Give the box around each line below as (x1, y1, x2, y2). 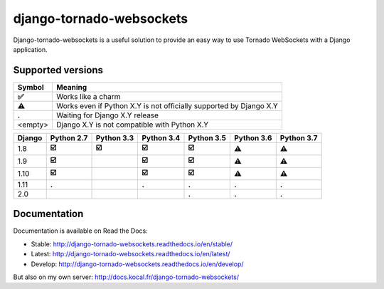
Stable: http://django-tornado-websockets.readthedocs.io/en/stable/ (31, 239, 233, 248)
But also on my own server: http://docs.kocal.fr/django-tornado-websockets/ (13, 273, 240, 281)
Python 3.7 (279, 132, 318, 142)
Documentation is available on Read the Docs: (13, 226, 149, 235)
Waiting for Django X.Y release (56, 110, 159, 120)
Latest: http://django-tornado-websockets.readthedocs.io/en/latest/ (31, 250, 230, 258)
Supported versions (13, 64, 103, 76)
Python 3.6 (233, 132, 272, 142)
